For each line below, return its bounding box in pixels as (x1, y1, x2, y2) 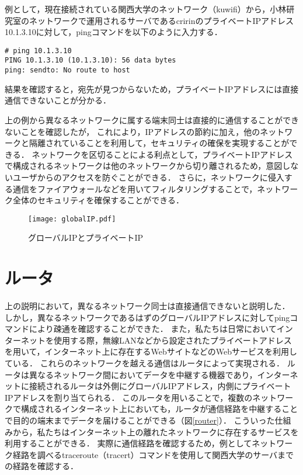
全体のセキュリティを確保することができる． (12, 194, 184, 206)
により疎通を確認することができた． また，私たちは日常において (29, 323, 277, 335)
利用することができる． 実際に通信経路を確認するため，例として (5, 437, 252, 449)
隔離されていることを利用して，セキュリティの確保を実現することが (29, 137, 290, 149)
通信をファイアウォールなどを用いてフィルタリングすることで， (12, 182, 257, 195)
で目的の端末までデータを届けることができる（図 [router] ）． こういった (5, 414, 275, 426)
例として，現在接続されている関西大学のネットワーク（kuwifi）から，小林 (5, 3, 287, 15)
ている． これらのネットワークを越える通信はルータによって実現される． (5, 357, 285, 369)
